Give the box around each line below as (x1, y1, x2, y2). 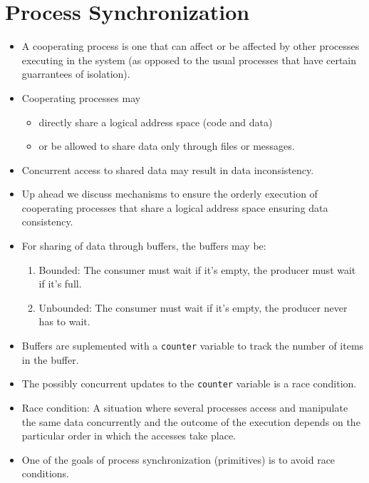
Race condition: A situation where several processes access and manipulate (21, 400, 348, 415)
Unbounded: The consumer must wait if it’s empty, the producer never (38, 300, 348, 315)
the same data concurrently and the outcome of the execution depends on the (21, 414, 360, 429)
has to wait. (38, 314, 90, 329)
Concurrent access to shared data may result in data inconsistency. (21, 162, 314, 177)
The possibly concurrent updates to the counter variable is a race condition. (21, 376, 357, 391)
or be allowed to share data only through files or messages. (38, 138, 295, 153)
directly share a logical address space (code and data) (38, 114, 273, 129)
